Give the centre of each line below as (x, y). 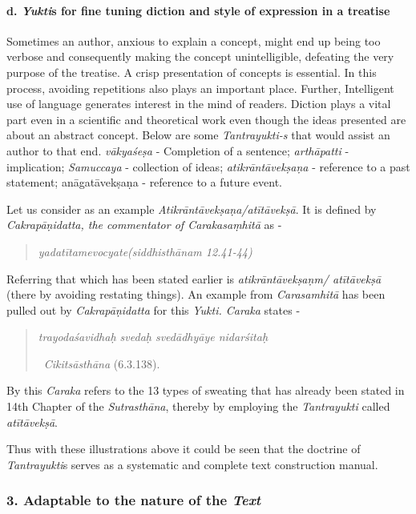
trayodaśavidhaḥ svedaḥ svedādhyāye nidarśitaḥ (153, 337)
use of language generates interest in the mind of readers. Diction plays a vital (199, 104)
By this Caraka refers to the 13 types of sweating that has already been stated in (206, 390)
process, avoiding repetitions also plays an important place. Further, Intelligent (200, 88)
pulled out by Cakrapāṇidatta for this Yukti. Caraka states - (153, 309)
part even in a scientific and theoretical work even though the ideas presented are (206, 119)
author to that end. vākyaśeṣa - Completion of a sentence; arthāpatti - (178, 150)
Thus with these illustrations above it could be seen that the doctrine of (184, 449)
